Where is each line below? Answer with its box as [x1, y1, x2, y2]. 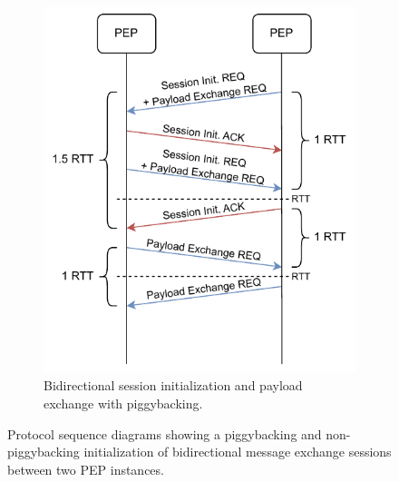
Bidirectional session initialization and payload [44, 376, 303, 395]
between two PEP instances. [7, 459, 164, 478]
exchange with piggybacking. [44, 393, 203, 412]
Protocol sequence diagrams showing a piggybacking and [7, 424, 322, 443]
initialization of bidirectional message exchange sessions [83, 442, 392, 461]
